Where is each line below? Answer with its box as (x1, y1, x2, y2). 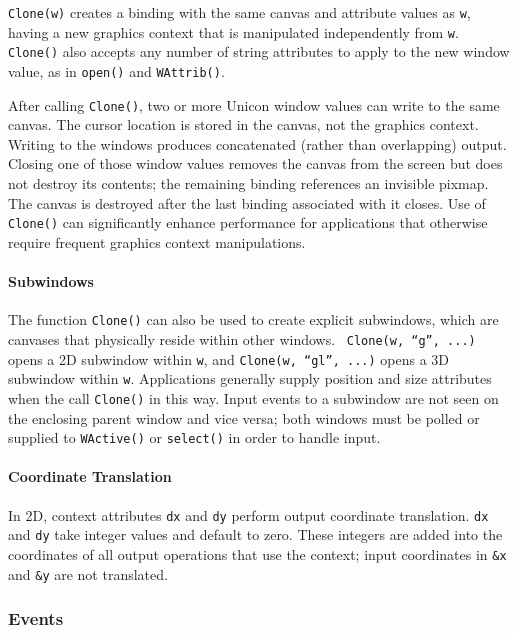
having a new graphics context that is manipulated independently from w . (8, 21, 459, 42)
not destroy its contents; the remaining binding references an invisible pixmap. (8, 173, 489, 194)
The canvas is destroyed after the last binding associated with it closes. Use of (8, 192, 486, 213)
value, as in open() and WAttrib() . (8, 60, 225, 81)
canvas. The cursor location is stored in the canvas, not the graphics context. (8, 114, 479, 135)
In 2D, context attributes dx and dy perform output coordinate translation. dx (8, 504, 489, 525)
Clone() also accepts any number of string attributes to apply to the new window (8, 41, 510, 62)
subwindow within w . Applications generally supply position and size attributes (8, 368, 492, 389)
